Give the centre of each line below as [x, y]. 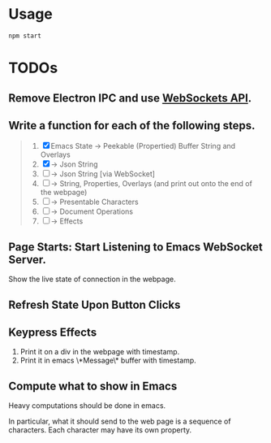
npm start [25, 36]
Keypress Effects [53, 332]
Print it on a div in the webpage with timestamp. [100, 352]
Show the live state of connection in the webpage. [92, 279]
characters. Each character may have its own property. [100, 430]
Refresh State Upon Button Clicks [95, 304]
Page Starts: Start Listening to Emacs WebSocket [135, 247]
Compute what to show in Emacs [93, 386]
